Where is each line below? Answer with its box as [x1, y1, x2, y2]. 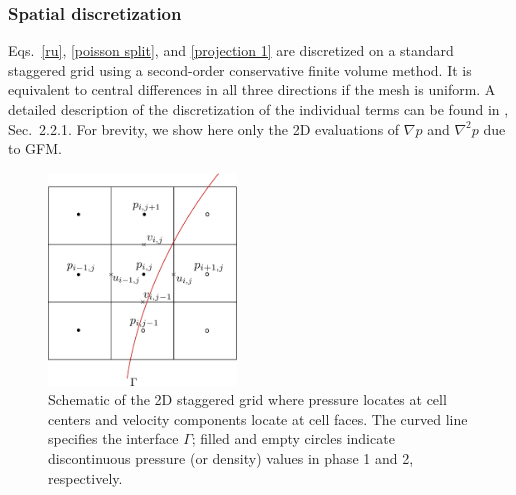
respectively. [48, 467, 123, 488]
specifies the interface [48, 428, 179, 449]
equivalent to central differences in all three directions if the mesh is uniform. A [8, 79, 496, 100]
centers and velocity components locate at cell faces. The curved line [48, 408, 468, 429]
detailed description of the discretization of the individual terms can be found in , [8, 99, 509, 119]
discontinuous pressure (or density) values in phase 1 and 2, [48, 448, 414, 469]
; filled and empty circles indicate [191, 428, 395, 449]
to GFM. [8, 138, 62, 159]
